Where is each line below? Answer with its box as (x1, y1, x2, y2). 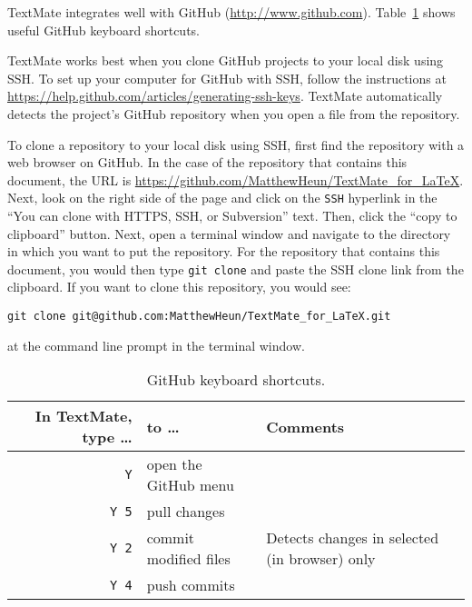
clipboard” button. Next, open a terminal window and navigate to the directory (7, 224, 451, 243)
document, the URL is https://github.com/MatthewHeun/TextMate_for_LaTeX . (7, 170, 464, 189)
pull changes (146, 501, 225, 522)
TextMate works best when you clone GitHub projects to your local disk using (7, 51, 444, 70)
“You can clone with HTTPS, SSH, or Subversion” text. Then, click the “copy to (7, 206, 457, 224)
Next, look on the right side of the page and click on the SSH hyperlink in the (7, 188, 438, 207)
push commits (146, 574, 235, 596)
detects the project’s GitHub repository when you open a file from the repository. (7, 104, 460, 123)
